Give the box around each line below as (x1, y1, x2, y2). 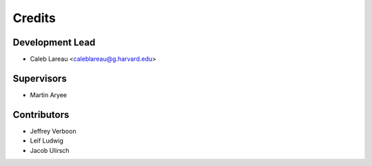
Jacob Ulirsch (30, 146, 70, 154)
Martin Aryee (30, 90, 68, 99)
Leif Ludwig (30, 136, 63, 145)
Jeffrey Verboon (30, 127, 76, 135)
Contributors (12, 109, 70, 121)
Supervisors (12, 72, 67, 84)
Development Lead (12, 37, 96, 48)
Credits (12, 10, 56, 25)
